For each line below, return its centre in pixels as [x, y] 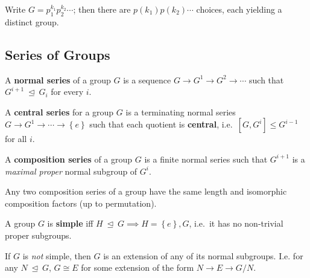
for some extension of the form [138, 267]
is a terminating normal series [181, 112]
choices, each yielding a [239, 9]
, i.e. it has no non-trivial [236, 223]
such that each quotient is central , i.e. [161, 124]
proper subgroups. [38, 235]
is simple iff [70, 223]
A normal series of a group [58, 79]
